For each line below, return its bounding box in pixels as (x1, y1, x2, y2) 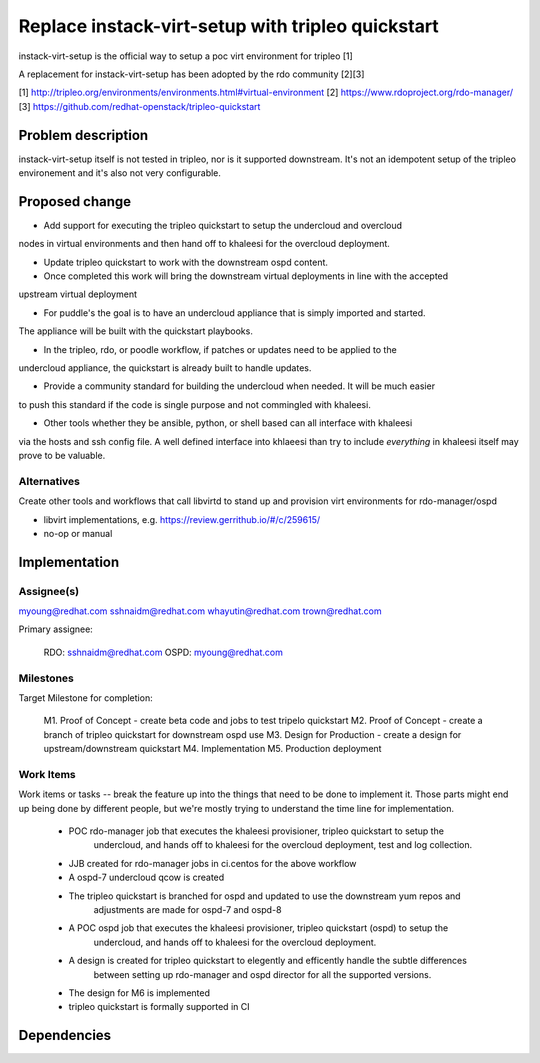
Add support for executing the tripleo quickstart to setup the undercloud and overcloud (43, 219, 403, 231)
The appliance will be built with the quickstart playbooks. (18, 325, 254, 337)
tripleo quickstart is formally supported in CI (68, 1001, 250, 1013)
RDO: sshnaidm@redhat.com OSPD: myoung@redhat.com (43, 646, 284, 658)
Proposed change (18, 193, 132, 210)
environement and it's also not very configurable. (18, 167, 222, 179)
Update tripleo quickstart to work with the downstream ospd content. (43, 256, 329, 268)
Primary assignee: (18, 623, 94, 635)
